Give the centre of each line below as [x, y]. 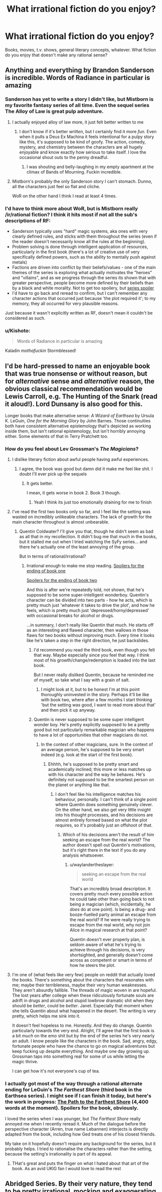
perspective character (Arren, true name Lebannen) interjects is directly [77, 1129]
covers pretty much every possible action [111, 894]
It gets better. [40, 483]
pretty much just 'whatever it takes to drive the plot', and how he [90, 605]
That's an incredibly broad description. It [110, 889]
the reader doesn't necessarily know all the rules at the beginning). [79, 241]
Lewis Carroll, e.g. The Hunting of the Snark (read [81, 396]
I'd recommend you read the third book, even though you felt [94, 650]
